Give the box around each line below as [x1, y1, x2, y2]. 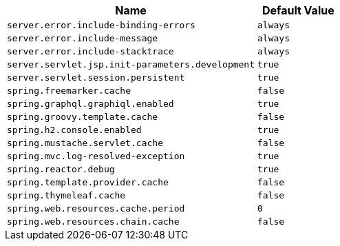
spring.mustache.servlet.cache [7, 138, 163, 148]
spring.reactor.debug [7, 164, 115, 174]
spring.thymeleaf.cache [7, 190, 126, 201]
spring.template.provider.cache [7, 177, 169, 187]
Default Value [262, 3, 334, 17]
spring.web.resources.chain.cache [7, 216, 180, 227]
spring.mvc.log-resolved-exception [7, 151, 185, 161]
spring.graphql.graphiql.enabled [7, 99, 174, 109]
